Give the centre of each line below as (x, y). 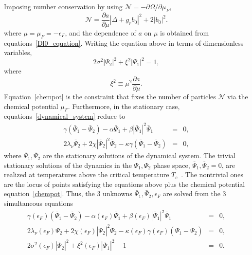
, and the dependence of (100, 32)
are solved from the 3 (194, 193)
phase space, (171, 165)
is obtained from (185, 32)
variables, (18, 52)
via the (238, 96)
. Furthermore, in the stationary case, (124, 106)
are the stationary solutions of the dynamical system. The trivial (139, 155)
